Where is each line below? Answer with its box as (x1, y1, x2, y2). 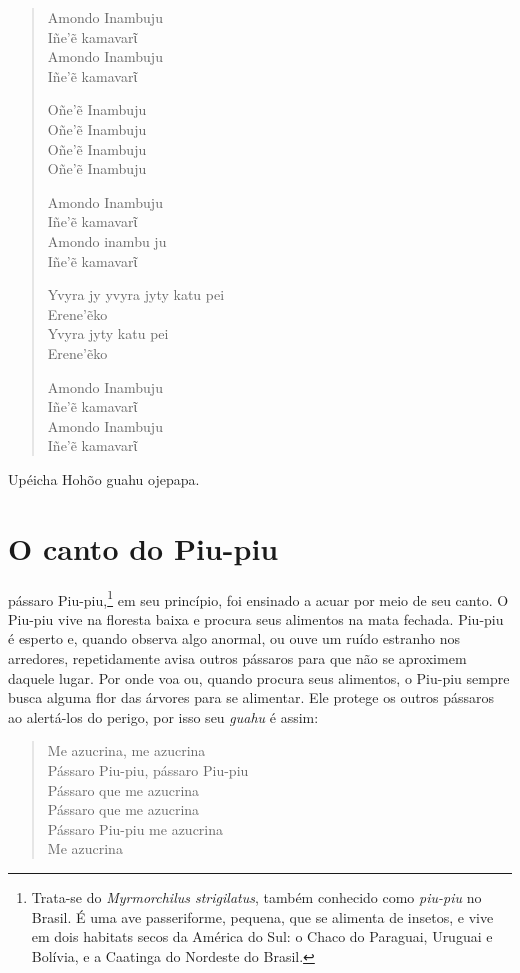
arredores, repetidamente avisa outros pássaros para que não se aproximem (8, 648, 467, 669)
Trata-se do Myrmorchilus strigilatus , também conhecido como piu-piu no (31, 886, 482, 907)
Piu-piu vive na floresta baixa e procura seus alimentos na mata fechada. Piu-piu (8, 608, 504, 629)
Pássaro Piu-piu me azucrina (47, 818, 224, 839)
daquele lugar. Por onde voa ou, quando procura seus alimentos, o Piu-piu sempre (8, 667, 510, 688)
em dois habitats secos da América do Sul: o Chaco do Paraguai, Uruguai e (31, 926, 493, 947)
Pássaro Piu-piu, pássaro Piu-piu (47, 760, 249, 780)
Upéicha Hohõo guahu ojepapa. (8, 468, 200, 489)
